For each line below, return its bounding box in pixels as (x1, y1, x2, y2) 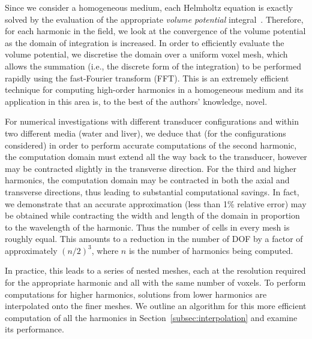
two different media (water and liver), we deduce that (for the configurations (5, 126, 286, 139)
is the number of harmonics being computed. (128, 244, 293, 256)
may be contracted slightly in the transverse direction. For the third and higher (5, 162, 297, 174)
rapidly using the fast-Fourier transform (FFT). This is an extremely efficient (5, 71, 289, 84)
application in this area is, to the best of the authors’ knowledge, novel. (5, 95, 268, 107)
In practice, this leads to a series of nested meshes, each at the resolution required (5, 264, 306, 277)
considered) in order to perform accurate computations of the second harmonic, (5, 138, 297, 151)
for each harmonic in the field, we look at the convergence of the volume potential (5, 25, 306, 37)
